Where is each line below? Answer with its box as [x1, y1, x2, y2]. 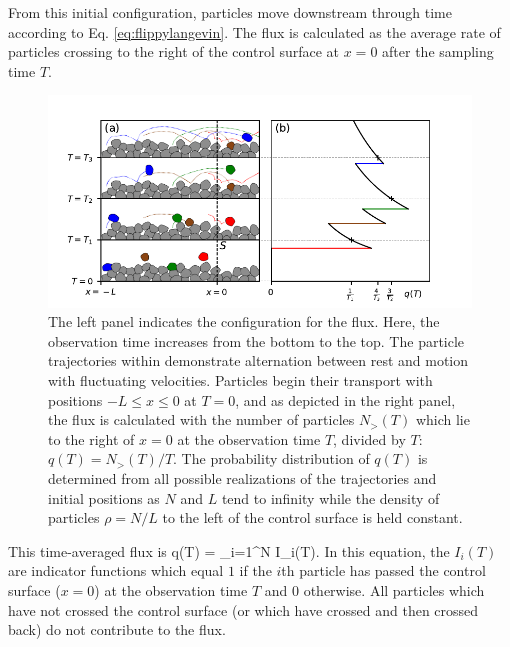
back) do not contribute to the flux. [8, 619, 226, 640]
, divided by [333, 428, 406, 449]
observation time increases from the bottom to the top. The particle [48, 330, 465, 351]
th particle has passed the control [281, 560, 486, 581]
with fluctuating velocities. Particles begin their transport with [48, 370, 433, 390]
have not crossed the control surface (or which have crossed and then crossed [8, 599, 479, 620]
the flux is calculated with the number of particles [48, 409, 355, 430]
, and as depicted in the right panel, [235, 389, 456, 410]
